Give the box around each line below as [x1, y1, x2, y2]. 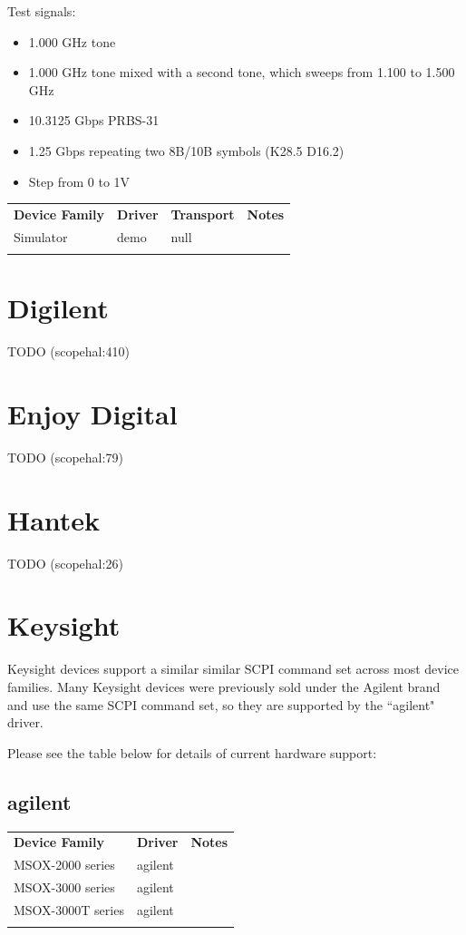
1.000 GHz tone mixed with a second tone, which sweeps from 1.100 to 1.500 [28, 63, 455, 82]
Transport [170, 204, 235, 223]
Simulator [14, 227, 68, 246]
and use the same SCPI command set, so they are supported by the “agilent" [7, 695, 435, 714]
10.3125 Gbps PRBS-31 [28, 111, 160, 130]
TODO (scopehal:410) [7, 342, 130, 361]
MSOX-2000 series [14, 855, 115, 874]
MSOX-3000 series [14, 877, 115, 896]
